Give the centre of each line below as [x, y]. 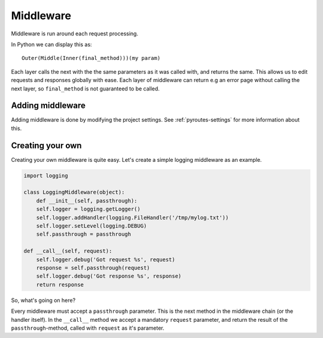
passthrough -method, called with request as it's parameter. [88, 328]
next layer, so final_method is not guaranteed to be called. [85, 88]
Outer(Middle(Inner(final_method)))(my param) [91, 58]
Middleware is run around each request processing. [75, 34]
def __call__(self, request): [68, 251]
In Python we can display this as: [51, 44]
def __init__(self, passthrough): [87, 200]
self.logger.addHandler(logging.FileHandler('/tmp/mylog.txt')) [132, 218]
